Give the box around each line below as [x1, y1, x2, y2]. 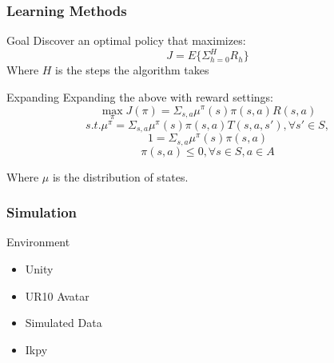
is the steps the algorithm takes [55, 62, 209, 78]
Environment [6, 233, 70, 250]
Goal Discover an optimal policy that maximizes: [6, 32, 246, 49]
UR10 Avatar [25, 287, 89, 304]
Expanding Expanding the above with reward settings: [6, 88, 273, 105]
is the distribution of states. [52, 168, 189, 185]
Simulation [6, 202, 78, 222]
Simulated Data [25, 314, 102, 331]
